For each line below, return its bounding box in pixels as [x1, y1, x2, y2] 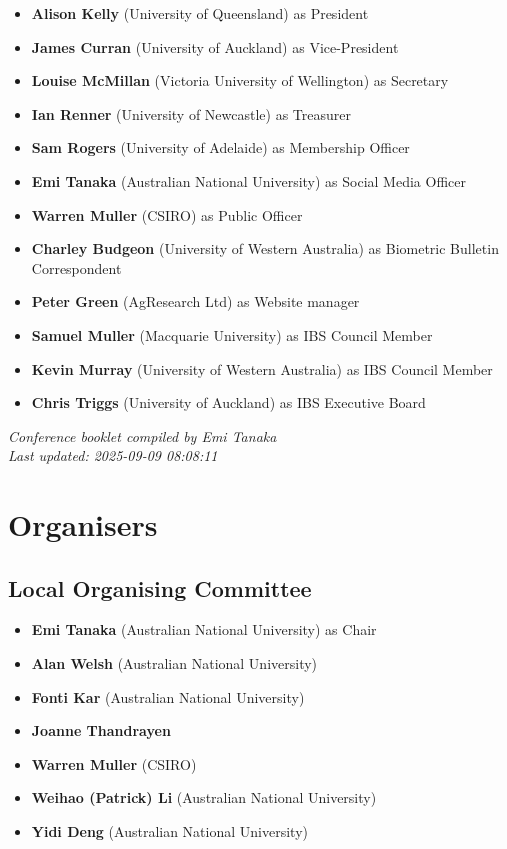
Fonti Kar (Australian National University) [31, 686, 305, 707]
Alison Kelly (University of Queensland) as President [31, 3, 369, 23]
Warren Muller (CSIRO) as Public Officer [31, 204, 303, 225]
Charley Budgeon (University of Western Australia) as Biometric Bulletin [31, 238, 499, 259]
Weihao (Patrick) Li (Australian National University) [31, 787, 377, 808]
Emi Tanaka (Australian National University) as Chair [31, 619, 377, 640]
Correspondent [31, 257, 122, 278]
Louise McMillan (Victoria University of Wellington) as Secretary [31, 70, 449, 91]
